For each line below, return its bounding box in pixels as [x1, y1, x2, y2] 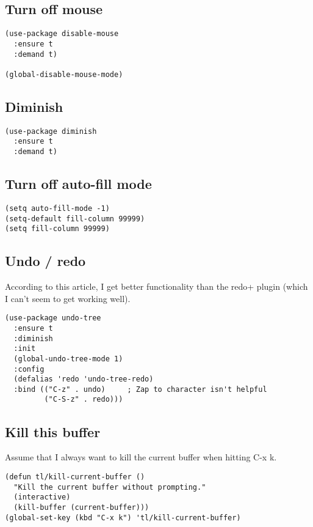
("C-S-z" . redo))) [44, 395, 123, 404]
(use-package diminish [5, 127, 97, 136]
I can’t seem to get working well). [5, 292, 131, 304]
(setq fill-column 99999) [5, 224, 110, 234]
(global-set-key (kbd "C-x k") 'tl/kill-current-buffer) [5, 513, 241, 522]
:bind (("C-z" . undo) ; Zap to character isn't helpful [13, 385, 267, 394]
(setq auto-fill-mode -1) [5, 204, 110, 213]
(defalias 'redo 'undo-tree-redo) [13, 375, 154, 384]
